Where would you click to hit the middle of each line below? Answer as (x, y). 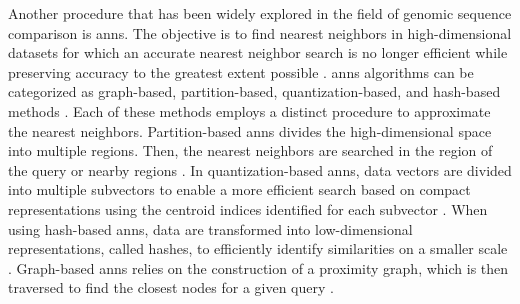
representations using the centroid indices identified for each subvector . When (248, 208)
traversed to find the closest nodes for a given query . (171, 287)
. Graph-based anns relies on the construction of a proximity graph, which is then (258, 267)
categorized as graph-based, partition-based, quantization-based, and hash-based (254, 91)
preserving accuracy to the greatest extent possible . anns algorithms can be (241, 71)
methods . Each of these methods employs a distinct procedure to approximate (249, 110)
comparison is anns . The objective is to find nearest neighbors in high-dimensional (260, 32)
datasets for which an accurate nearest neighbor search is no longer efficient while (258, 52)
